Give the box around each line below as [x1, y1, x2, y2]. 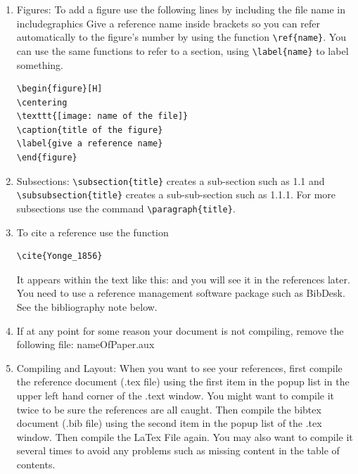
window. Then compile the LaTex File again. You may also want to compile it [16, 429, 353, 444]
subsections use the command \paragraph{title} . [16, 200, 236, 215]
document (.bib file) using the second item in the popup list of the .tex [16, 416, 322, 430]
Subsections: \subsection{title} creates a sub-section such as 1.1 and [16, 173, 325, 188]
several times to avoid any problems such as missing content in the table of [16, 443, 340, 458]
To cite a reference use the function [16, 224, 169, 239]
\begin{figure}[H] [16, 84, 103, 94]
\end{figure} [16, 153, 77, 163]
